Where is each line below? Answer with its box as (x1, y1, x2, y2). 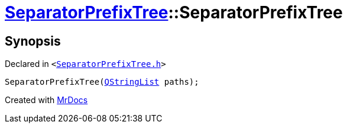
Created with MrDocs (5, 95, 88, 105)
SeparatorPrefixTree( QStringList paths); (5, 77, 199, 87)
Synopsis (5, 33, 61, 49)
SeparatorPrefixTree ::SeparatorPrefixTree (5, 2, 343, 23)
